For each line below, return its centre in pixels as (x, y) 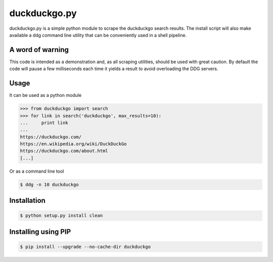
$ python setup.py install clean (61, 216)
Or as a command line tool (37, 171)
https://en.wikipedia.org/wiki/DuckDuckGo (73, 144)
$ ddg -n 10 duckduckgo (50, 185)
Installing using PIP (40, 231)
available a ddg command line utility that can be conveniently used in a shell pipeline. (98, 35)
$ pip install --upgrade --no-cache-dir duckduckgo (85, 247)
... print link (44, 123)
